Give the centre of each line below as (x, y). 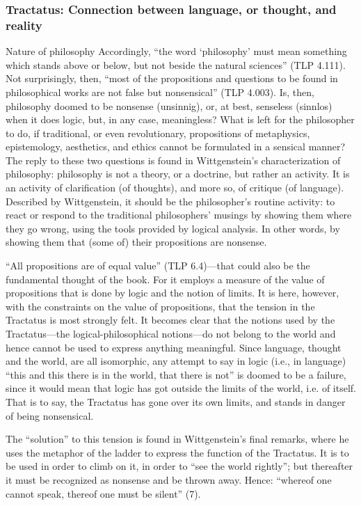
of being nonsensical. (50, 415)
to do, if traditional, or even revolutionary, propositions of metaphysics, (158, 133)
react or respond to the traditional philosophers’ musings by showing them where (179, 215)
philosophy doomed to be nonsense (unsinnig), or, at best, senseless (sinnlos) (169, 105)
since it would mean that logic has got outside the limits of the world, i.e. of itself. (181, 388)
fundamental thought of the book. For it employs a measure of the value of (165, 279)
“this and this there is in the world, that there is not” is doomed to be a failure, (176, 374)
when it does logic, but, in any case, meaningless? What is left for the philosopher (180, 119)
